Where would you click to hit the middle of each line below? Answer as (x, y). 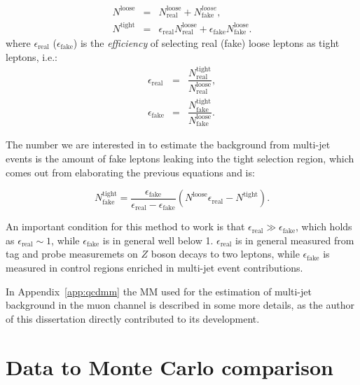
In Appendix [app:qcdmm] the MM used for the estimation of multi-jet (159, 291)
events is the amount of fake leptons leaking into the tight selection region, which (180, 158)
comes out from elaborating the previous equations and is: (130, 172)
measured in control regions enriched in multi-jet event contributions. (154, 267)
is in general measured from (295, 240)
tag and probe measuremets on (72, 254)
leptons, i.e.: (32, 56)
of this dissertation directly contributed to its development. (133, 318)
